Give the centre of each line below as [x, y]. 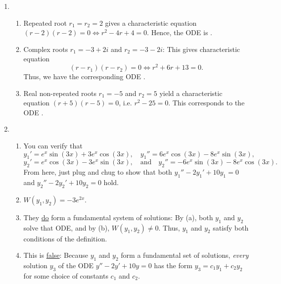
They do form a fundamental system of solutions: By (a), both [118, 217]
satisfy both [231, 227]
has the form [173, 265]
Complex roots [46, 49]
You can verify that [53, 146]
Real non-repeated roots [60, 93]
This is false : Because [56, 255]
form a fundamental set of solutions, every [185, 255]
